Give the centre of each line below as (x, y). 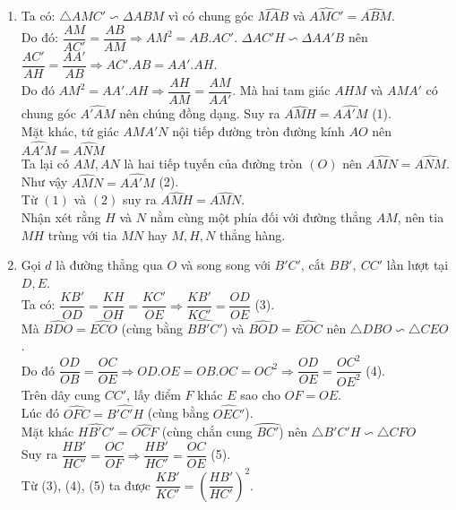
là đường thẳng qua (109, 265)
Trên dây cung (61, 394)
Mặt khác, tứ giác (70, 130)
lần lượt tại (417, 265)
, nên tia (421, 217)
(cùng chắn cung (207, 432)
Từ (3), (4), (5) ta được (86, 484)
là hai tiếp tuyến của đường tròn (213, 163)
